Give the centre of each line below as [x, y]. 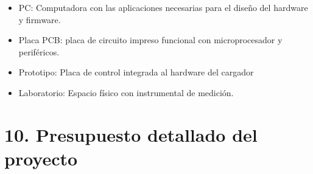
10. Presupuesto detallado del [131, 134]
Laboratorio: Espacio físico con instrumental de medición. [126, 92]
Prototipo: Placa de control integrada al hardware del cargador [136, 72]
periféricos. [39, 51]
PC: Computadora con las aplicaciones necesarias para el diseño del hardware [163, 7]
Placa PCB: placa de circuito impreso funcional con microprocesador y [150, 40]
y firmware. [40, 19]
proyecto [41, 158]
